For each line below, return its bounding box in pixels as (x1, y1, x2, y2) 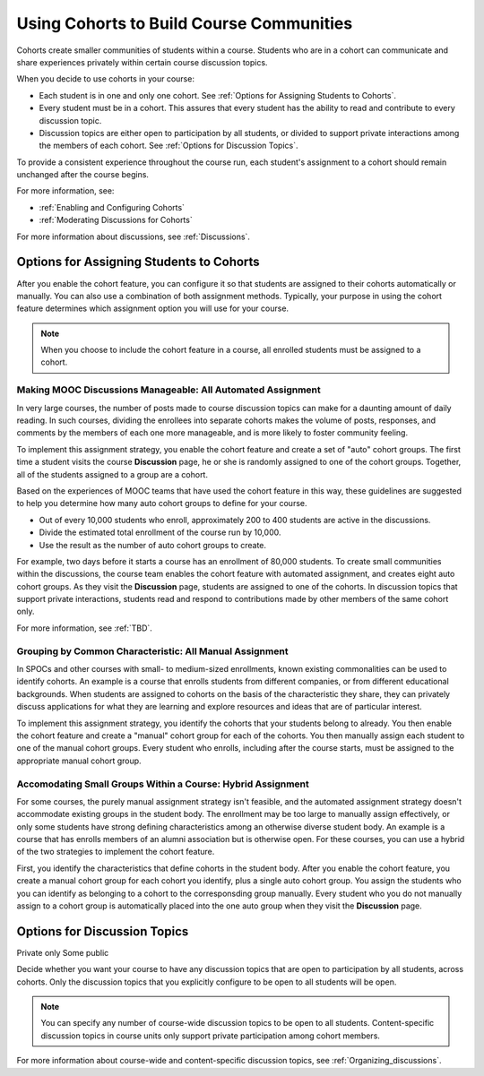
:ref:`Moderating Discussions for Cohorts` (39, 215, 193, 226)
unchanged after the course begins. (16, 169, 150, 180)
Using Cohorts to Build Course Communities (16, 13, 353, 33)
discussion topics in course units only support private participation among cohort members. (40, 1030, 381, 1041)
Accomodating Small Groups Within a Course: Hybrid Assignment (16, 778, 309, 790)
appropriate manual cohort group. (16, 755, 143, 766)
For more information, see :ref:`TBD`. (16, 623, 152, 633)
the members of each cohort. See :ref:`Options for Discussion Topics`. (39, 140, 298, 151)
